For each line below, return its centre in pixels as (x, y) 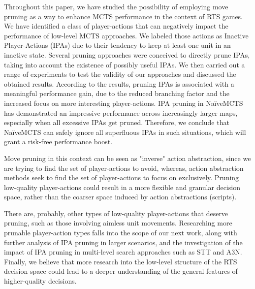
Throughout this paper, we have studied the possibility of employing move (116, 6)
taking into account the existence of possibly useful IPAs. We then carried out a (125, 64)
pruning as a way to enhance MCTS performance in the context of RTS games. (124, 16)
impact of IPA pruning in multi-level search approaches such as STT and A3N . (123, 252)
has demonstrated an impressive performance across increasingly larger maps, (121, 112)
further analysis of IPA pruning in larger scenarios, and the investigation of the (123, 242)
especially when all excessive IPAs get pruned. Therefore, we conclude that (117, 122)
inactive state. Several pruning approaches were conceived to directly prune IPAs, (127, 54)
